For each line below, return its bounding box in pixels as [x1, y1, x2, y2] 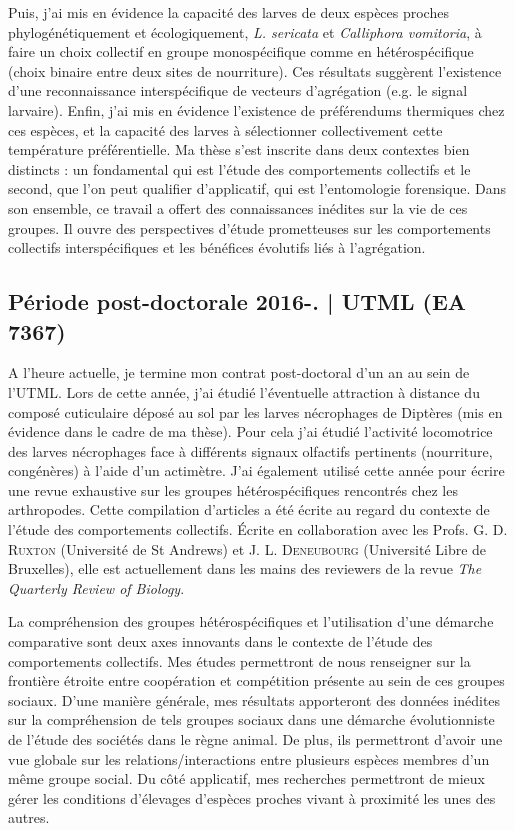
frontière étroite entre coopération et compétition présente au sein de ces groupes [8, 670, 505, 691]
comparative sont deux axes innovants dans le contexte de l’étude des [8, 631, 433, 652]
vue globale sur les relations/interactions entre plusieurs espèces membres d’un [8, 748, 490, 769]
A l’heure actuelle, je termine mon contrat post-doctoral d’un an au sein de [8, 362, 470, 383]
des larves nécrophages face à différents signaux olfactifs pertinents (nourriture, [8, 440, 493, 461]
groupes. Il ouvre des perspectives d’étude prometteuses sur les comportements [8, 217, 491, 238]
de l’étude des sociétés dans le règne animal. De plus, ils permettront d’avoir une [8, 729, 503, 749]
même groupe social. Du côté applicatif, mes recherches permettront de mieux [8, 768, 485, 789]
